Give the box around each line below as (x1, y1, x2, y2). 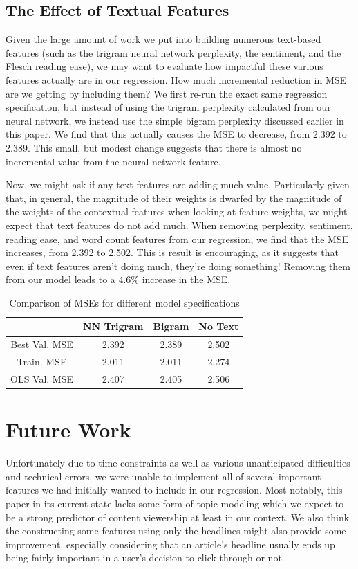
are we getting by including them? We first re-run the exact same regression (6, 86, 328, 100)
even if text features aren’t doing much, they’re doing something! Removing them (6, 258, 351, 273)
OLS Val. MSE (10, 372, 74, 386)
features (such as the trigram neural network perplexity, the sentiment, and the (6, 45, 341, 60)
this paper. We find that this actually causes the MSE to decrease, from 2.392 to (6, 127, 347, 141)
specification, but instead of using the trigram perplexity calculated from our (6, 100, 331, 114)
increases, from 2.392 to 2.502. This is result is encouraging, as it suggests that (6, 245, 339, 260)
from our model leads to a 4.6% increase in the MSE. (6, 272, 231, 287)
